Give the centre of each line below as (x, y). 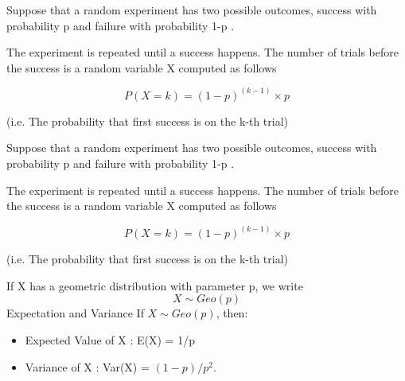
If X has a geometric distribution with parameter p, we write (155, 285)
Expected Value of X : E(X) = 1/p (110, 340)
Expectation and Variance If (75, 313)
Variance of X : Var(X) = (87, 366)
